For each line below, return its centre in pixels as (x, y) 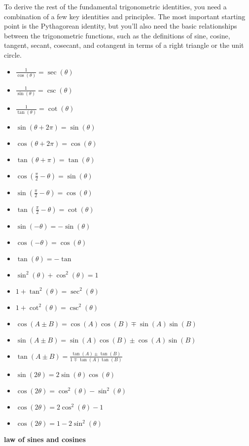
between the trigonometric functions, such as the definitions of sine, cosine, (117, 35)
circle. (13, 54)
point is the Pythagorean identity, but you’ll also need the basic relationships (121, 26)
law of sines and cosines (45, 439)
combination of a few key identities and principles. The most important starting (125, 16)
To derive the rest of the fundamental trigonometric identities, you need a (115, 6)
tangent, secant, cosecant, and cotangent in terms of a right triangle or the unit (124, 45)
